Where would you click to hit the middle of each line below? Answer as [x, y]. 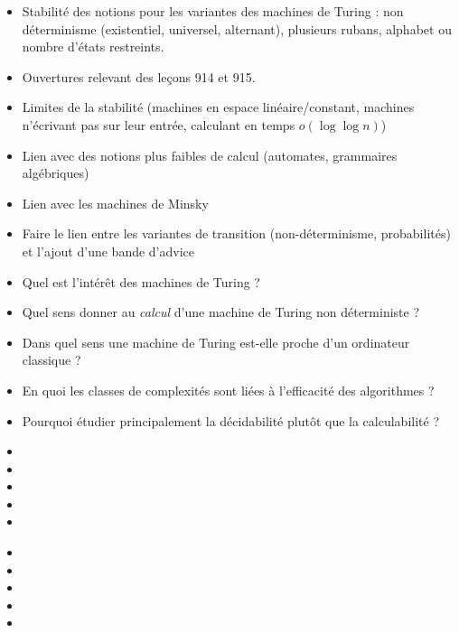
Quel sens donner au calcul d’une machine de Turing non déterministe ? [221, 312]
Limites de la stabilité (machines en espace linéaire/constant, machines [218, 107]
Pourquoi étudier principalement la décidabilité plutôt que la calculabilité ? [230, 420]
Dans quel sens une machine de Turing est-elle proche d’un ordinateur [216, 342]
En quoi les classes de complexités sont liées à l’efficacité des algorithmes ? [228, 390]
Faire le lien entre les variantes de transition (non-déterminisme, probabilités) [236, 233]
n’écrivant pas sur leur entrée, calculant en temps [159, 124]
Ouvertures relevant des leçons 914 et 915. [139, 76]
